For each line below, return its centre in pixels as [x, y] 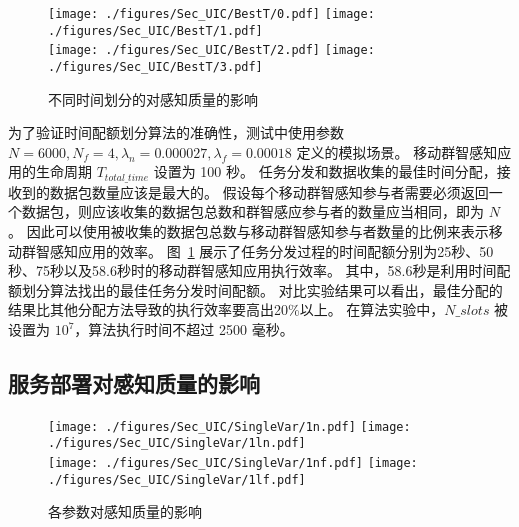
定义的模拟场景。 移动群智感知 [397, 151]
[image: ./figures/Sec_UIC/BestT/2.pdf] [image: [211, 50]
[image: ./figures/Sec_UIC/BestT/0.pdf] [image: [211, 14]
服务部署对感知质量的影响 [134, 383]
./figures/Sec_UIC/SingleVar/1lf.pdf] [177, 479]
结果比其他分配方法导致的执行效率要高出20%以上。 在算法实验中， [226, 309]
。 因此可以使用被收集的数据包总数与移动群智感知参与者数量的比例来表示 [248, 231]
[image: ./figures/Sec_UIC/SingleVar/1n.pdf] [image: [229, 426]
